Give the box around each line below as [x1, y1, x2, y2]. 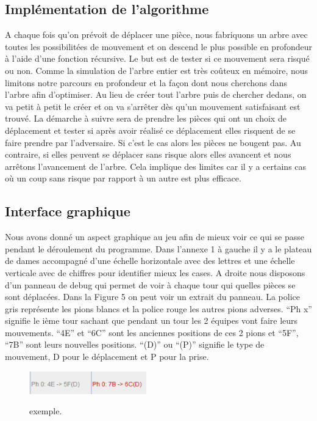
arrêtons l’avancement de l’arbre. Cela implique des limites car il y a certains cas [5, 159, 307, 172]
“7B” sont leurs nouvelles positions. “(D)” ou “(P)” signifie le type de [5, 338, 265, 351]
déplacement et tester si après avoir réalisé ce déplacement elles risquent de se [5, 123, 296, 136]
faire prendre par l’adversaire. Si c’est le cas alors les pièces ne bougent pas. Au [5, 136, 301, 148]
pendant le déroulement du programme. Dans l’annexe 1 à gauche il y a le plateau [5, 242, 312, 255]
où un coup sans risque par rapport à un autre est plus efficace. [5, 172, 241, 185]
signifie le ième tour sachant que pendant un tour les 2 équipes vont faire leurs [5, 314, 298, 327]
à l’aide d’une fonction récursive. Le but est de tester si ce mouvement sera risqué [5, 52, 310, 65]
